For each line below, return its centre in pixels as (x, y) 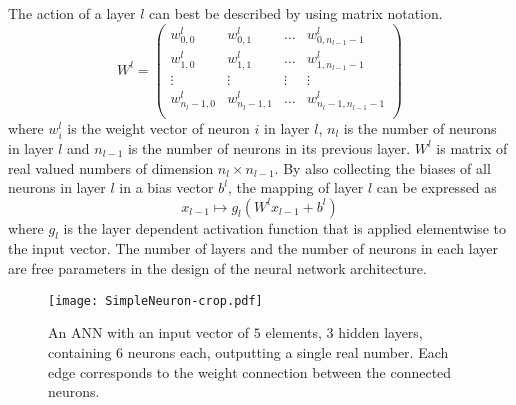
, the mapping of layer (295, 187)
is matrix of (472, 147)
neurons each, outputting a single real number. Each (288, 351)
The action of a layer (72, 13)
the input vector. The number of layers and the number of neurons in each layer (253, 248)
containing (80, 351)
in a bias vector (166, 187)
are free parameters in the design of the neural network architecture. (217, 268)
